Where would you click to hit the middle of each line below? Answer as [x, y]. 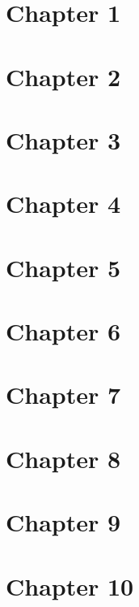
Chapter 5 [63, 267]
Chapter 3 [63, 139]
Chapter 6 [63, 331]
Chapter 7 [63, 395]
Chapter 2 [63, 76]
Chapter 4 [63, 204]
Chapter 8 [63, 458]
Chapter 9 [63, 522]
